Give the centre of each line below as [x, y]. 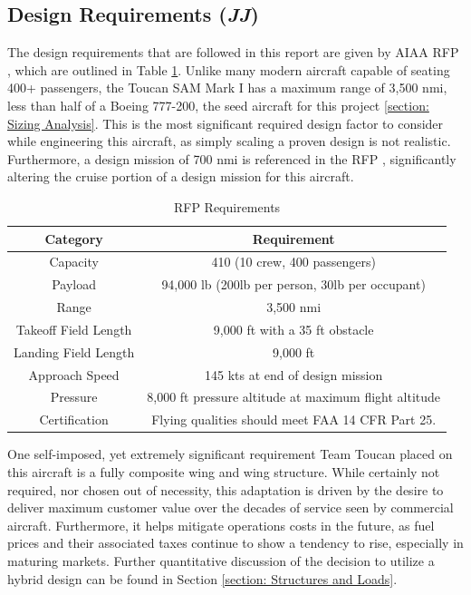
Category [74, 238]
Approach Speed [74, 374]
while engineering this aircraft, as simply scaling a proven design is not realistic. [229, 141]
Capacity [74, 262]
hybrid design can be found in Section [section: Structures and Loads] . [202, 578]
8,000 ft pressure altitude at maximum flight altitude [294, 397]
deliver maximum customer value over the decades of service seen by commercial [231, 507]
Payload [74, 284]
